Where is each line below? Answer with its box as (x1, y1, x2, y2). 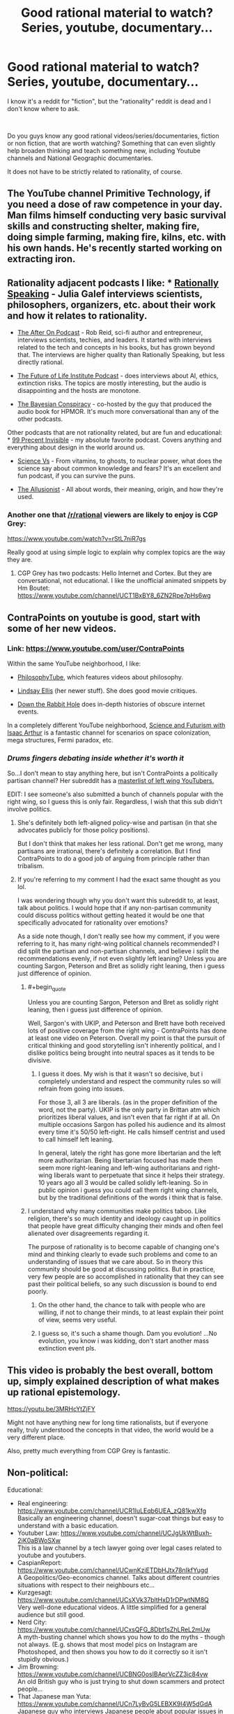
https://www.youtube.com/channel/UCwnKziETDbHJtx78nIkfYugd (17, 1566, 209, 1574)
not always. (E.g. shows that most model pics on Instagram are (17, 1640, 198, 1648)
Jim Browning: (17, 1662, 59, 1671)
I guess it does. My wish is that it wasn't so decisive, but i (38, 1070, 203, 1078)
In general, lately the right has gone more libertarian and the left (38, 1148, 221, 1158)
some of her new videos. (7, 622, 117, 634)
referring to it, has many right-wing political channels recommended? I (17, 939, 219, 948)
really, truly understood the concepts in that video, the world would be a (7, 1426, 214, 1434)
